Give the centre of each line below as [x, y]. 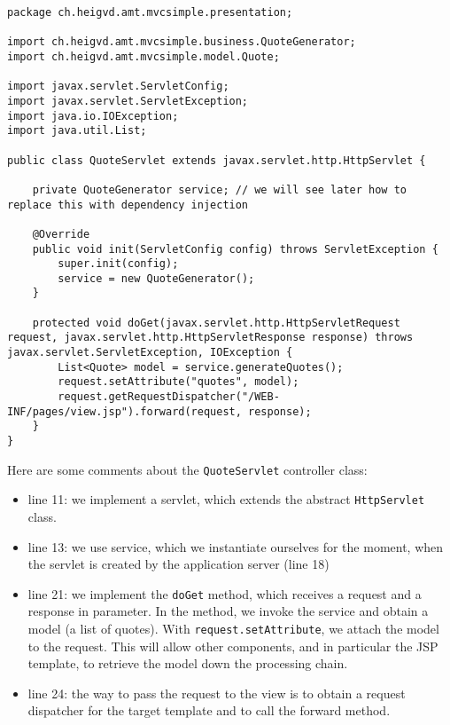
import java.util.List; [77, 131]
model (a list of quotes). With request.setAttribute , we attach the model [233, 629]
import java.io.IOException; [93, 116]
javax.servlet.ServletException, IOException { [150, 353]
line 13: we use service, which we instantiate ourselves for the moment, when [236, 546]
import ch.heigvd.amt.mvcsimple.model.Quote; [144, 56]
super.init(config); [118, 264]
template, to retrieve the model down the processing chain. [188, 663]
